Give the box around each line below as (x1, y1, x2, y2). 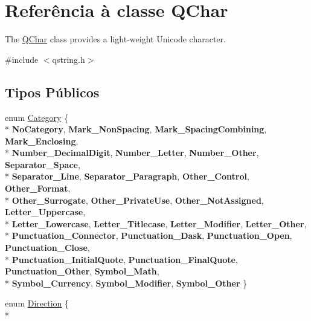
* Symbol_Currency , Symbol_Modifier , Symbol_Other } (5, 276, 248, 289)
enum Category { (5, 111, 69, 123)
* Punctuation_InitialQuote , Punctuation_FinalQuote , (5, 253, 238, 265)
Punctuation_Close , (5, 241, 90, 254)
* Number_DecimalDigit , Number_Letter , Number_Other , (5, 146, 259, 159)
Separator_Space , (5, 158, 80, 170)
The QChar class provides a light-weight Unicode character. (5, 33, 226, 45)
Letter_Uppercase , (5, 206, 86, 218)
